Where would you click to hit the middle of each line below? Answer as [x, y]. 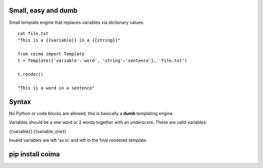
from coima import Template [51, 54]
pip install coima [35, 154]
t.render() [31, 75]
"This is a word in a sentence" [56, 88]
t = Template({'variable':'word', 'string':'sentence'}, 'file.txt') [103, 61]
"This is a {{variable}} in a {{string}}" [69, 40]
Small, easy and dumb [43, 10]
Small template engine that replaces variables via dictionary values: [77, 22]
